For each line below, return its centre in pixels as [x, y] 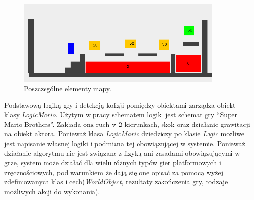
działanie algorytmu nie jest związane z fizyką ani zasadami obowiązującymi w [122, 153]
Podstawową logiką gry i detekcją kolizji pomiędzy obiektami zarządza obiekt [120, 105]
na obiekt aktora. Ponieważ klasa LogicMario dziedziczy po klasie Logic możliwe [125, 134]
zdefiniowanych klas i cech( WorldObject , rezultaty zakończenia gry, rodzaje [116, 182]
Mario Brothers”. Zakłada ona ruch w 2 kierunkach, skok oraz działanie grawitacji [127, 124]
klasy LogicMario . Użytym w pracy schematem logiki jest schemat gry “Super [121, 114]
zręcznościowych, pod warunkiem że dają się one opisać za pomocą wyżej [114, 172]
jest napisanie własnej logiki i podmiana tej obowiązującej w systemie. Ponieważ [125, 143]
